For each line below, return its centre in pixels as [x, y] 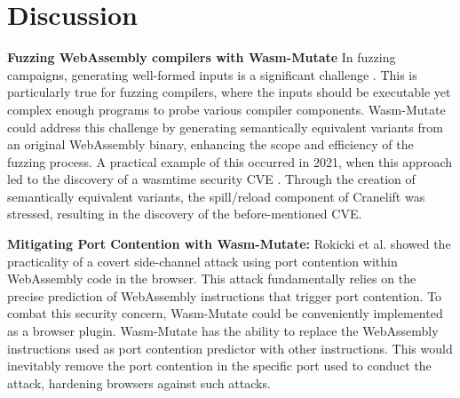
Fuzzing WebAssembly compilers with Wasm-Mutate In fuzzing [202, 57]
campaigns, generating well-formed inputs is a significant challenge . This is [212, 74]
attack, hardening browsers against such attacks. [139, 382]
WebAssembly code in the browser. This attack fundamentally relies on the [212, 279]
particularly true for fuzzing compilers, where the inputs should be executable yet [229, 92]
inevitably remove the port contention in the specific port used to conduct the [219, 366]
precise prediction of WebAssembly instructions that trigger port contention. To [225, 295]
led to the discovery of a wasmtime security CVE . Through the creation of [211, 179]
